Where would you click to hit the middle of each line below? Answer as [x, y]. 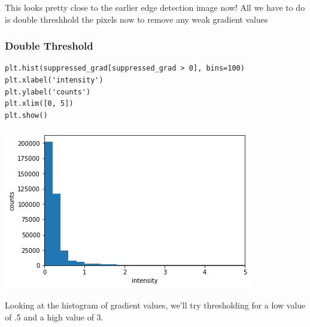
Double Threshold [49, 46]
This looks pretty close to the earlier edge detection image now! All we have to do [155, 7]
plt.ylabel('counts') [48, 92]
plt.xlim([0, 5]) [39, 104]
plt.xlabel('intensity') [54, 80]
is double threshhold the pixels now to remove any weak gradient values [136, 19]
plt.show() [26, 115]
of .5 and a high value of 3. [54, 317]
